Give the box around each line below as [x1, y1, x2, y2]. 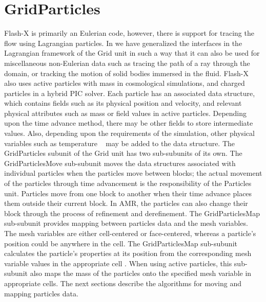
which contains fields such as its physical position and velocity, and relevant [4, 98, 242, 108]
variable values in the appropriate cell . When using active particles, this [4, 258, 232, 268]
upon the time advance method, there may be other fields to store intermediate [4, 118, 253, 128]
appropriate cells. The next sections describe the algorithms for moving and [4, 277, 241, 288]
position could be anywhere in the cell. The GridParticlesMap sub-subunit [4, 238, 237, 248]
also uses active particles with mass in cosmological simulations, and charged [4, 78, 245, 88]
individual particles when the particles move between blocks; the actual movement [4, 168, 262, 178]
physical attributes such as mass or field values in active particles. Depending [4, 107, 247, 118]
